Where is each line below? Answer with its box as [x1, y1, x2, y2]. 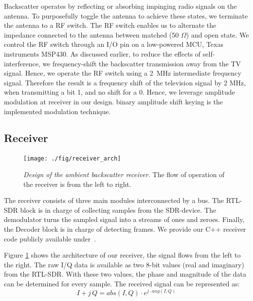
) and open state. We [186, 29, 249, 40]
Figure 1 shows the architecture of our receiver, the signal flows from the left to [4, 250, 241, 260]
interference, [4, 58, 40, 68]
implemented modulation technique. [4, 106, 111, 116]
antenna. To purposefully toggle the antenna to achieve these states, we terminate [4, 10, 248, 20]
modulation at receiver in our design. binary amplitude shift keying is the [4, 96, 223, 106]
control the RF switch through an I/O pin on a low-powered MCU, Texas [4, 39, 223, 49]
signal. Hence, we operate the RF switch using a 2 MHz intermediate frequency [4, 68, 241, 78]
